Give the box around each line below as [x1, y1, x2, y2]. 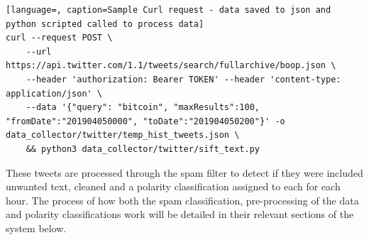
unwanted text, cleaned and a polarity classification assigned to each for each [6, 179, 341, 194]
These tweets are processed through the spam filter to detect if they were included [6, 165, 363, 180]
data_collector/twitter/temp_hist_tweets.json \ [6, 130, 240, 141]
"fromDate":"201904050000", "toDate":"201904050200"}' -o [6, 116, 285, 126]
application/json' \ [6, 88, 103, 99]
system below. [6, 220, 67, 235]
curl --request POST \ [6, 33, 113, 43]
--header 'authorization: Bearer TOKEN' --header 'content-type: [26, 74, 341, 84]
